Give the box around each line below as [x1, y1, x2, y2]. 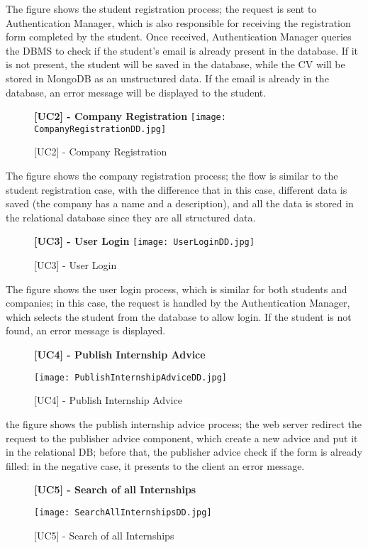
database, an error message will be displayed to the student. [6, 84, 267, 99]
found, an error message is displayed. [6, 323, 166, 338]
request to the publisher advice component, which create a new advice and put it [6, 430, 358, 445]
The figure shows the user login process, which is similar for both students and [6, 281, 347, 296]
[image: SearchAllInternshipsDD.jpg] [34, 507, 212, 517]
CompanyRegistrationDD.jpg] [34, 124, 167, 134]
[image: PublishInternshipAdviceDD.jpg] [34, 372, 228, 383]
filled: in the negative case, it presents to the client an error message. [6, 458, 305, 473]
